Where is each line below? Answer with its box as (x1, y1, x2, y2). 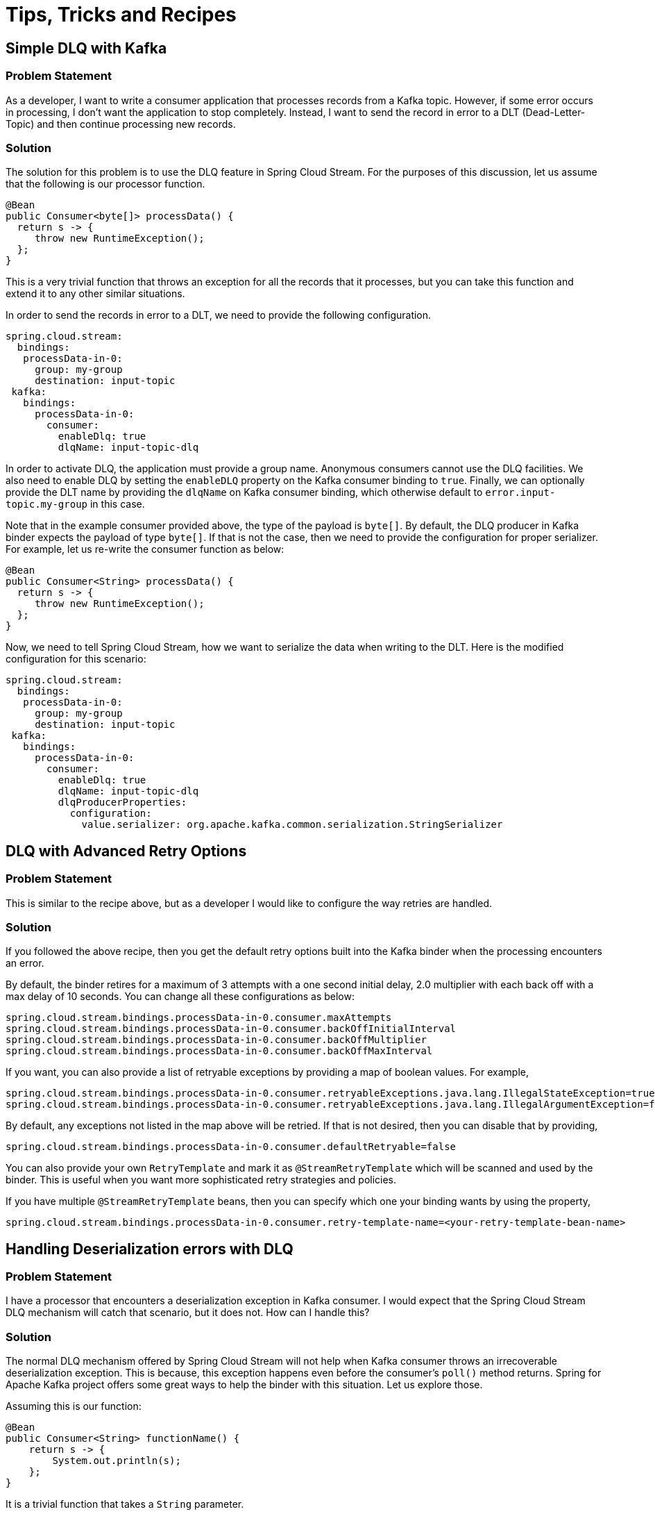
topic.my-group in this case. (6, 498, 145, 510)
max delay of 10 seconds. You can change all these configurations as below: (6, 990, 355, 1003)
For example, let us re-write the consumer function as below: (6, 543, 284, 556)
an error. (6, 957, 44, 970)
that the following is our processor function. (6, 178, 205, 190)
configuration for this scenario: (6, 653, 146, 665)
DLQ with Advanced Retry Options (6, 842, 247, 860)
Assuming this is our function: (6, 1400, 142, 1413)
